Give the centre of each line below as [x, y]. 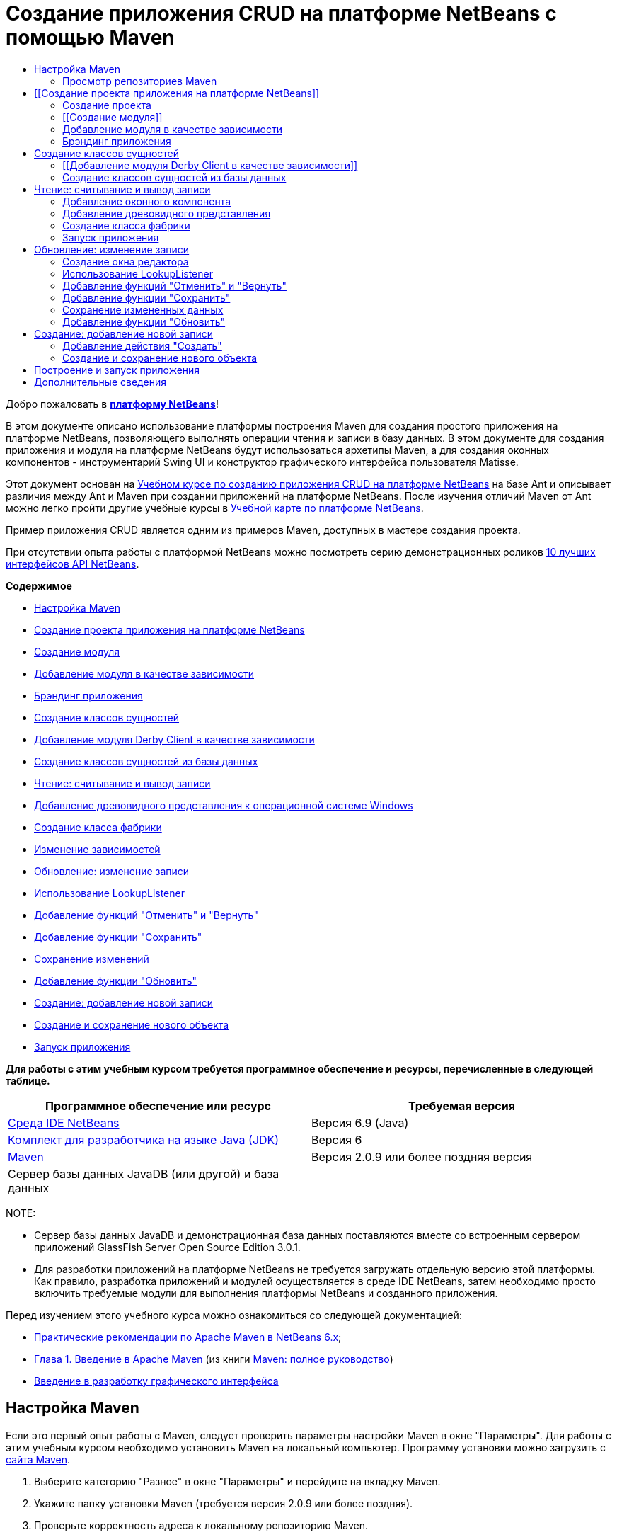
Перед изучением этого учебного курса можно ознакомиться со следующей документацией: [234, 1315]
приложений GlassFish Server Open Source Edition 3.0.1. [167, 1247]
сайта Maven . [38, 1459]
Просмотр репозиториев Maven [140, 81]
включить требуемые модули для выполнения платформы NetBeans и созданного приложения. [266, 1293]
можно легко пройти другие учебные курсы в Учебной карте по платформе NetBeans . [215, 508]
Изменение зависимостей [97, 849]
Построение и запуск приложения [117, 370]
